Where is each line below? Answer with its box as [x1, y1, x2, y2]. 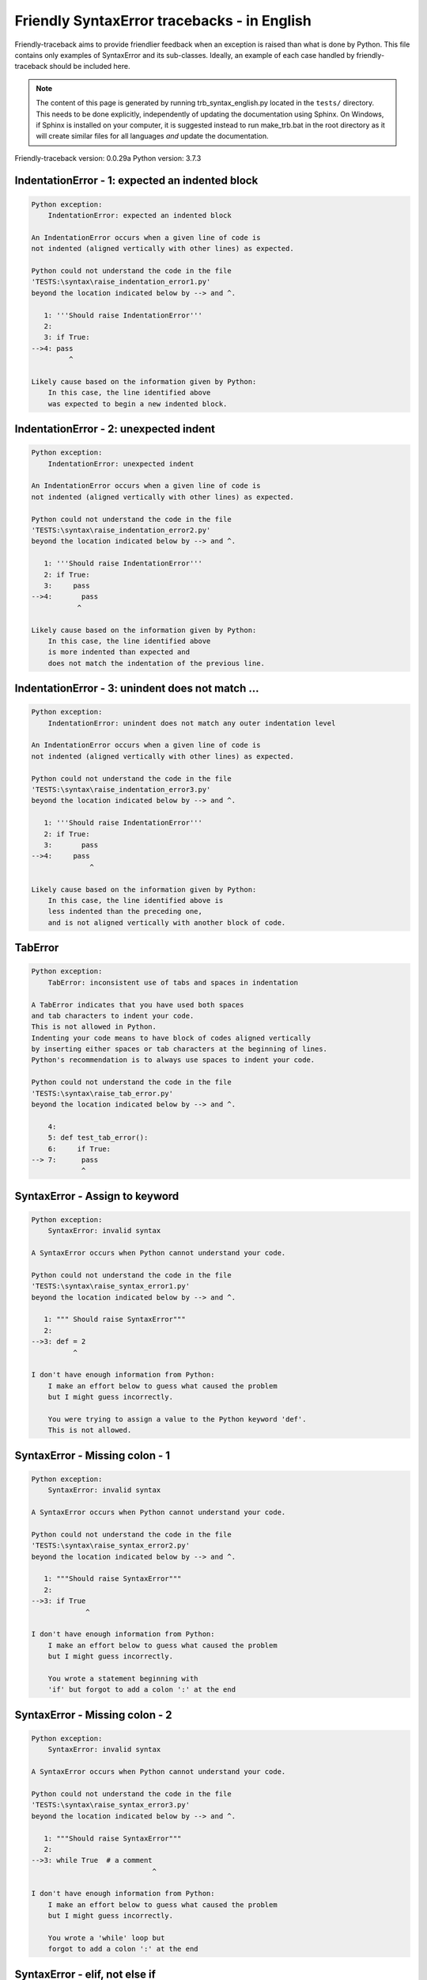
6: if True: [47, 1144, 111, 1153]
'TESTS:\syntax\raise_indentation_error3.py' [31, 785, 211, 794]
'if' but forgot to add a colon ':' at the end [47, 1685, 236, 1694]
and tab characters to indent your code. [31, 1011, 195, 1020]
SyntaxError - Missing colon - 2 [14, 1708, 172, 1722]
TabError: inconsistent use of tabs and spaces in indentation [47, 978, 299, 987]
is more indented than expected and [47, 648, 190, 657]
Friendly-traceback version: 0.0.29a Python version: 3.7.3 [14, 153, 202, 162]
